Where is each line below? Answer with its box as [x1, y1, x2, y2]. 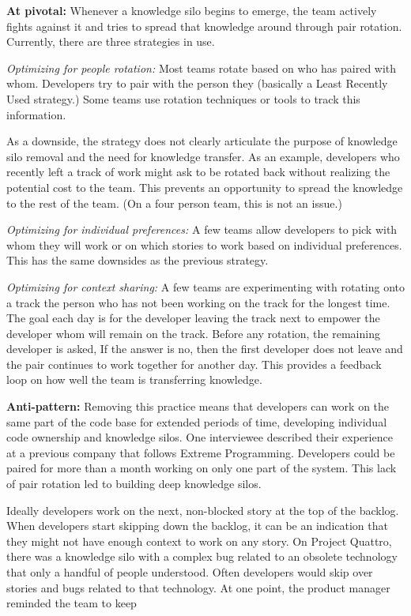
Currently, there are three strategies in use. [6, 33, 215, 50]
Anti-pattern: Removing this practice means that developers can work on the [6, 398, 390, 415]
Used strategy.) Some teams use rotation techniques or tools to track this [6, 90, 360, 107]
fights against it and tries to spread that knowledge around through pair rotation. [6, 17, 402, 34]
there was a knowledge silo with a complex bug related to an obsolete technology [6, 548, 398, 565]
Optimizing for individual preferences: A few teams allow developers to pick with [6, 221, 398, 238]
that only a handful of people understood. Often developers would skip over [6, 564, 373, 580]
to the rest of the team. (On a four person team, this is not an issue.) [6, 194, 342, 211]
